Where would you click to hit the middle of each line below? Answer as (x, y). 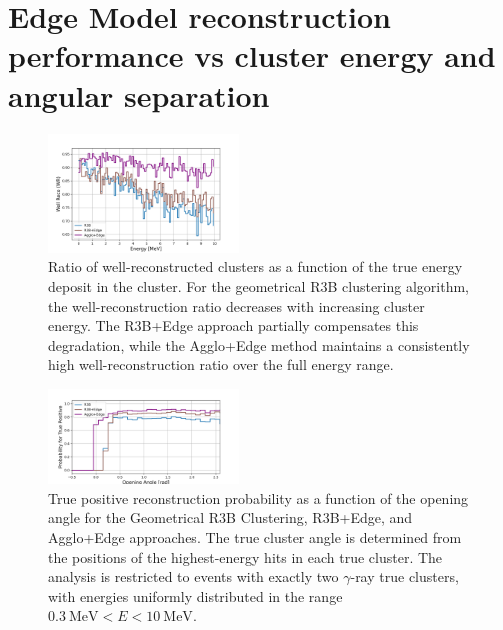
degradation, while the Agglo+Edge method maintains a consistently (259, 344)
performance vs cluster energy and (252, 55)
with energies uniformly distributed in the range (195, 595)
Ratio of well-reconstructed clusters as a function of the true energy (255, 266)
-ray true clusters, (404, 576)
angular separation (139, 94)
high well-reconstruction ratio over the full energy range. (221, 364)
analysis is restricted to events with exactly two (193, 576)
